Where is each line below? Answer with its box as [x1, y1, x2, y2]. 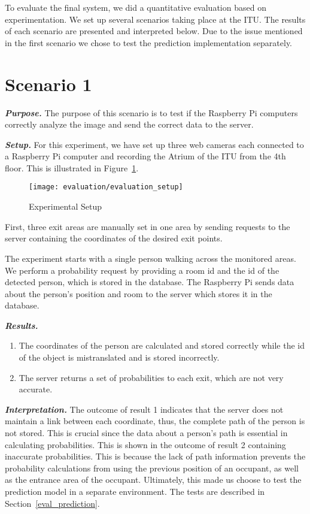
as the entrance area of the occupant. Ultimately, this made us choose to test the [5, 473, 302, 486]
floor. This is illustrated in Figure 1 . [5, 161, 139, 174]
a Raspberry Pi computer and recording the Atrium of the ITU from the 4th [5, 150, 286, 162]
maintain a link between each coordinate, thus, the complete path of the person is [5, 415, 305, 427]
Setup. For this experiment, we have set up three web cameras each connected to [5, 138, 304, 150]
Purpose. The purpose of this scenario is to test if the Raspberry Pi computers [5, 106, 298, 119]
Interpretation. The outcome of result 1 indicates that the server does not [5, 403, 284, 415]
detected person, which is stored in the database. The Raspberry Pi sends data [5, 276, 294, 288]
